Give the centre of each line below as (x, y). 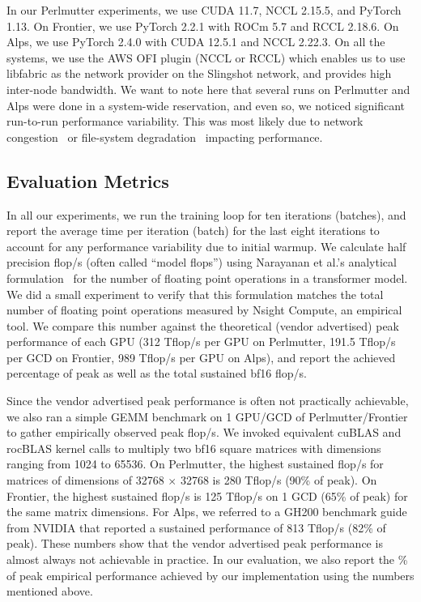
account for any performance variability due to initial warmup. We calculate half (206, 246)
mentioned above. (50, 591)
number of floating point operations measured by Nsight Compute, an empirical (204, 310)
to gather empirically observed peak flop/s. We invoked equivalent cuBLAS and (204, 432)
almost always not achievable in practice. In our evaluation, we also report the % (207, 559)
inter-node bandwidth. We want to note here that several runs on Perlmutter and (208, 89)
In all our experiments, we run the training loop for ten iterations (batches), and (206, 214)
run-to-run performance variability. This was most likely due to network (185, 121)
